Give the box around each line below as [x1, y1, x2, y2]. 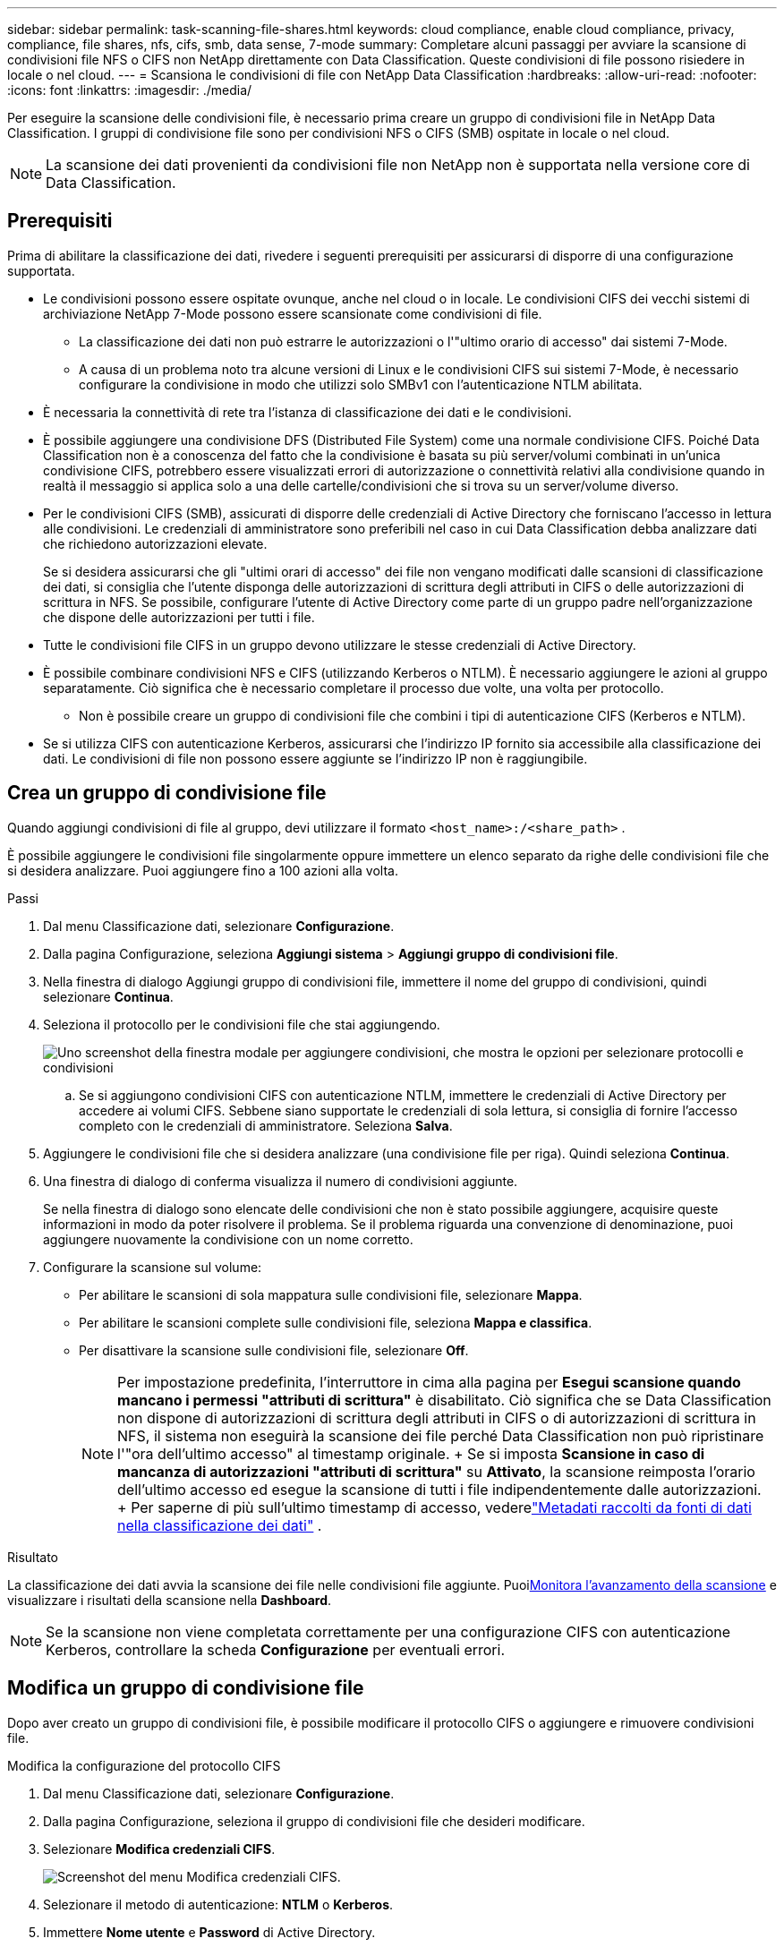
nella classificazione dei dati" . [117, 1516, 322, 1534]
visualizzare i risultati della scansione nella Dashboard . [7, 1592, 332, 1608]
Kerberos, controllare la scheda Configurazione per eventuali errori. [46, 1640, 505, 1659]
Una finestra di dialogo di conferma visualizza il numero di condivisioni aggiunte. [43, 1173, 518, 1189]
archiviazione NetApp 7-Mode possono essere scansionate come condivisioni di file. [43, 305, 542, 321]
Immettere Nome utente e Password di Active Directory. [43, 1924, 376, 1940]
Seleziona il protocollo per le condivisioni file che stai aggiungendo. [43, 1016, 440, 1032]
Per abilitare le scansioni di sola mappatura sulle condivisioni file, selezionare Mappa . [79, 1286, 583, 1302]
